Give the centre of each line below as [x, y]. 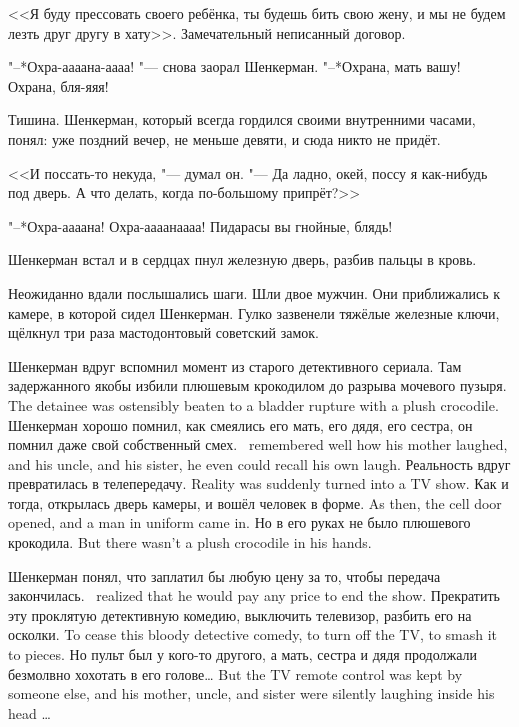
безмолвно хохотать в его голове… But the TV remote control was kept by [235, 673]
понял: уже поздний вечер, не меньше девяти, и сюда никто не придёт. [224, 138]
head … [29, 712]
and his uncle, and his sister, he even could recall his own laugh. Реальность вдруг [259, 463]
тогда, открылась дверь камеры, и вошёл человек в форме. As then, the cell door [255, 502]
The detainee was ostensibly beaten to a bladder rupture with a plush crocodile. [253, 404]
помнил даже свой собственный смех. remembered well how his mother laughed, [258, 444]
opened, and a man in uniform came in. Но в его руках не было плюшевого [239, 522]
